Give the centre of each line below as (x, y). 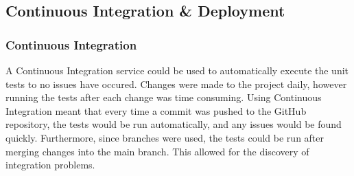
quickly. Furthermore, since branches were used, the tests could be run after (165, 137)
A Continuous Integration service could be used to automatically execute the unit (177, 70)
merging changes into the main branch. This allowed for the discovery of (157, 151)
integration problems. (50, 165)
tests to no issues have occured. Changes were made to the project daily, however (176, 84)
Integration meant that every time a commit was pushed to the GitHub (156, 110)
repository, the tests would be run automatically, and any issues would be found (174, 124)
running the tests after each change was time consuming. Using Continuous (164, 97)
